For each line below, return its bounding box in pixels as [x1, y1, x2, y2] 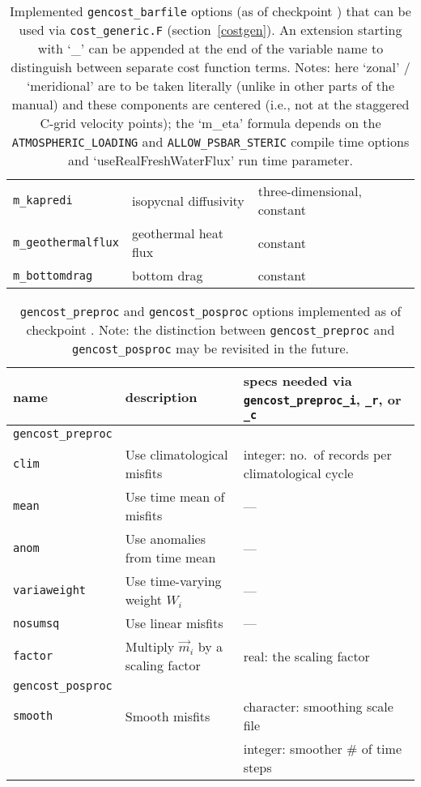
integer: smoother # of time [243, 739, 402, 758]
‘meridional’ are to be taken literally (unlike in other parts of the [26, 76, 395, 95]
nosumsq [13, 616, 60, 630]
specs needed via [243, 371, 352, 390]
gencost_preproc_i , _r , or [243, 390, 402, 408]
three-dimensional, [257, 182, 362, 200]
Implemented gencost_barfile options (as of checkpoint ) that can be [10, 2, 411, 20]
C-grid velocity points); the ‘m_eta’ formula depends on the [40, 113, 381, 132]
